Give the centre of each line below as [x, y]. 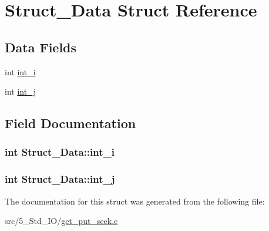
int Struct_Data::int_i [60, 152]
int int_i [20, 71]
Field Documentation [70, 123]
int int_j [20, 91]
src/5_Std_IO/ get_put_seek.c [61, 221]
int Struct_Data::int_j [60, 179]
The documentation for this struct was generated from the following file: [135, 201]
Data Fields [41, 47]
